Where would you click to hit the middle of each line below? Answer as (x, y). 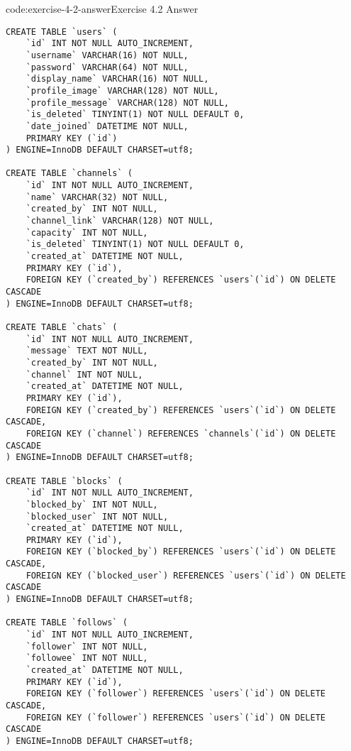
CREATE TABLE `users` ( (62, 32)
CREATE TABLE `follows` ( (67, 623)
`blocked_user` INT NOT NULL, (97, 516)
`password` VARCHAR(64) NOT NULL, (107, 67)
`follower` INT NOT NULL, (87, 646)
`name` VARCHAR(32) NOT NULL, (97, 197)
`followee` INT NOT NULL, (87, 658)
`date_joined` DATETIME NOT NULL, (107, 126)
